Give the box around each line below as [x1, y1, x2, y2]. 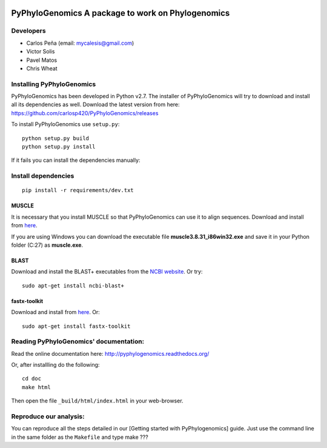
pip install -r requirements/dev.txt [22, 187, 134, 194]
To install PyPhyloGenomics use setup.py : [11, 121, 120, 128]
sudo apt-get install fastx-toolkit [22, 323, 131, 330]
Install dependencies [11, 172, 74, 180]
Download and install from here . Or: [11, 309, 100, 316]
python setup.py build [22, 135, 90, 142]
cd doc [22, 375, 42, 382]
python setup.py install [22, 143, 96, 150]
